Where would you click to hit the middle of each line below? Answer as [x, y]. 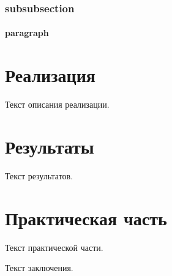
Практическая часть [86, 218]
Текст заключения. [39, 268]
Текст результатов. [39, 175]
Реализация [50, 75]
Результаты [50, 146]
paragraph [27, 33]
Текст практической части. [54, 247]
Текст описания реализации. [57, 104]
